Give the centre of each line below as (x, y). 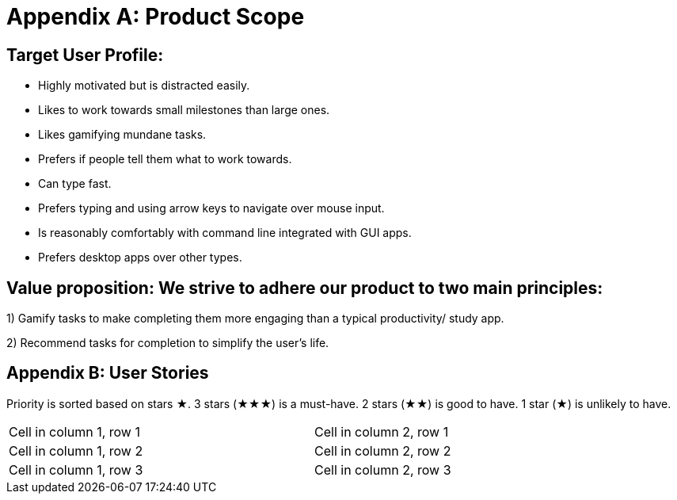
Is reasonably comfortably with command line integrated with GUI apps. (225, 233)
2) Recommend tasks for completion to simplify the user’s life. (168, 343)
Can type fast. (75, 184)
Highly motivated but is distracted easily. (144, 86)
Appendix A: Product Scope (156, 17)
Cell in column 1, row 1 (74, 431)
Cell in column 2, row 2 (383, 450)
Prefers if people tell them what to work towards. (165, 159)
